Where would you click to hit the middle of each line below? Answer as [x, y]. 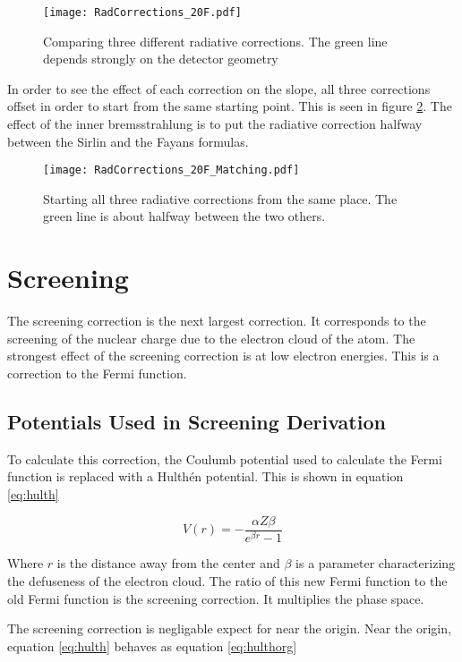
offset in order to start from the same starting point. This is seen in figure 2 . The [230, 106]
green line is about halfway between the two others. [184, 216]
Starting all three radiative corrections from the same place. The [220, 198]
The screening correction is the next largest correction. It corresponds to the [217, 321]
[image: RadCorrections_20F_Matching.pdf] [171, 170]
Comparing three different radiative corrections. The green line [215, 41]
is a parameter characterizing [376, 563]
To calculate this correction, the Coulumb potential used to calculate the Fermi [225, 458]
